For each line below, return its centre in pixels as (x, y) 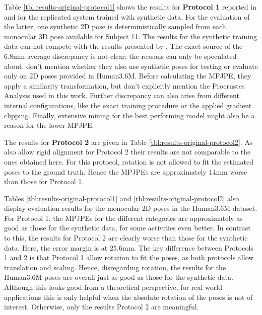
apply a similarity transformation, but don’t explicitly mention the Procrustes (124, 85)
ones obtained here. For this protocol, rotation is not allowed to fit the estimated (129, 161)
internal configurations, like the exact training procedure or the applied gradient (128, 105)
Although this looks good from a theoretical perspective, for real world (113, 287)
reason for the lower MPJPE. (49, 125)
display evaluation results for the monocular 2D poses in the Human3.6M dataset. (131, 208)
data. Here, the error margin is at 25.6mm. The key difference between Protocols (129, 247)
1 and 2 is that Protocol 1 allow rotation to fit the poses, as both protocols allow (129, 257)
